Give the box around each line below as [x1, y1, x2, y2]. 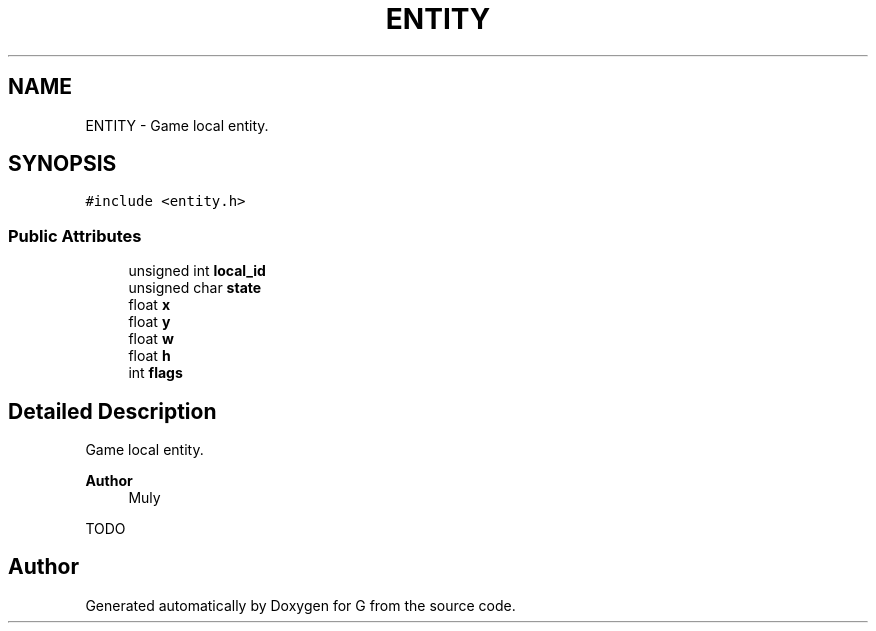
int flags [128, 364, 183, 382]
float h [128, 347, 171, 365]
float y [128, 313, 171, 331]
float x [128, 296, 170, 314]
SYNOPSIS [8, 151, 117, 177]
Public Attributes [8, 225, 142, 246]
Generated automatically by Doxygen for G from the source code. [85, 596, 516, 614]
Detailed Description [8, 398, 217, 424]
